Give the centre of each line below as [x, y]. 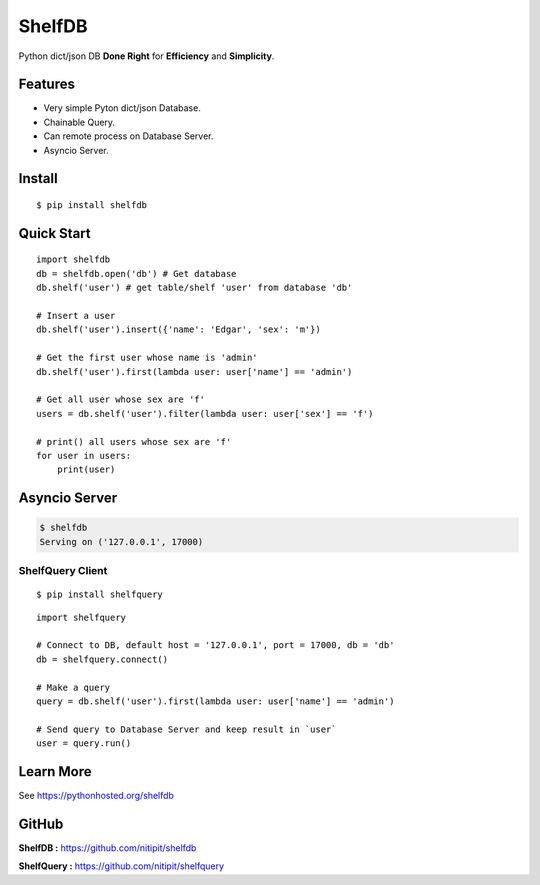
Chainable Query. [79, 122]
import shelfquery [81, 617]
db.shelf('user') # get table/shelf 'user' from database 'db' [194, 288]
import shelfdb [73, 259]
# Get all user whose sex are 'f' [120, 399]
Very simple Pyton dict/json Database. [122, 108]
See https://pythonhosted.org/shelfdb [96, 796]
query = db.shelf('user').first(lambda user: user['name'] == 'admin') [215, 701]
